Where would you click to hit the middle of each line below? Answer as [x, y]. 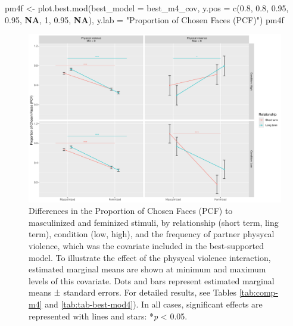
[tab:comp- [259, 292]
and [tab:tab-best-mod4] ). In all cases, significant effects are [154, 304]
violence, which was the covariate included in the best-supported [146, 245]
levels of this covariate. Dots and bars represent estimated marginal [152, 280]
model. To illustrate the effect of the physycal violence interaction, [150, 257]
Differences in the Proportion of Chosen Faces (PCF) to [131, 211]
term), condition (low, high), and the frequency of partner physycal [152, 234]
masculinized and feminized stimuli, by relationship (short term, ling [154, 222]
